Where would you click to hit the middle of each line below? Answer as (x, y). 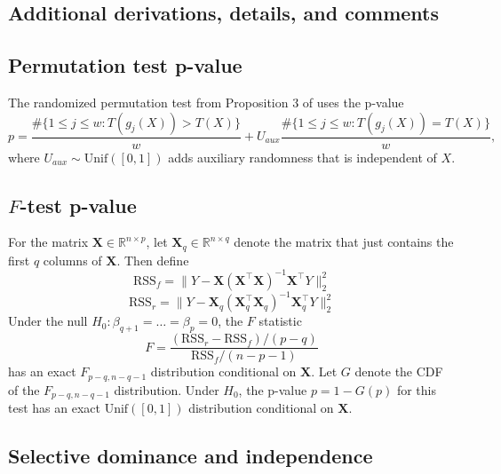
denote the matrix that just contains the (344, 242)
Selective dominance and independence (191, 456)
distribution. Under (167, 389)
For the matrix (48, 242)
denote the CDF (399, 371)
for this (416, 389)
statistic (280, 321)
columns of (72, 260)
